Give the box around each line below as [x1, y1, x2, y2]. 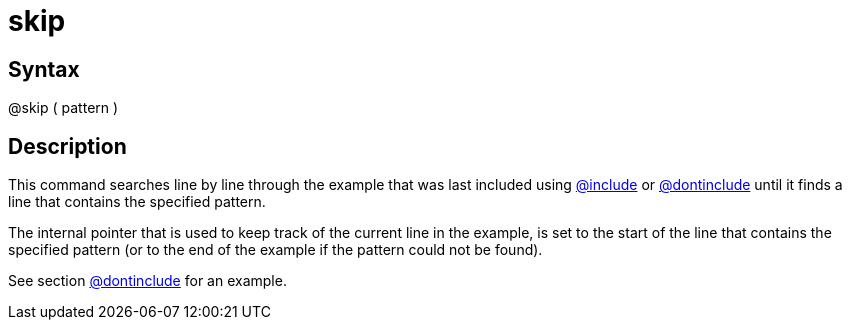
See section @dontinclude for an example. [8, 272, 287, 290]
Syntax [8, 56, 80, 82]
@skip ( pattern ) [8, 99, 119, 117]
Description [8, 133, 127, 159]
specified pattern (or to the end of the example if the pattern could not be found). [8, 241, 543, 259]
